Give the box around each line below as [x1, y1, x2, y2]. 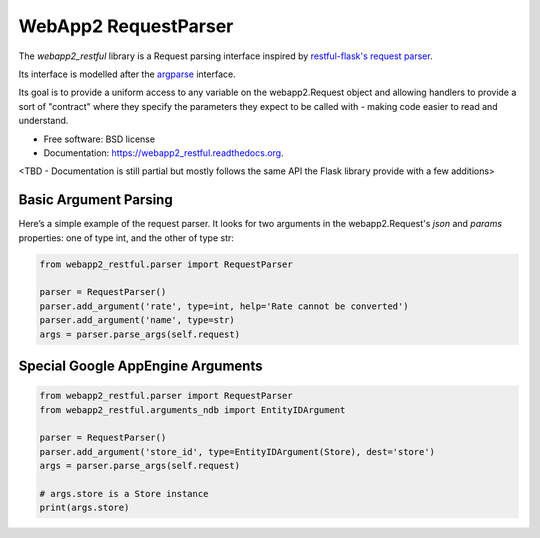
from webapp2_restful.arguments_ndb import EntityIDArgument [39, 404, 346, 415]
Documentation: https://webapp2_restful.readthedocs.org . [43, 146, 284, 159]
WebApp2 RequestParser [18, 15, 234, 37]
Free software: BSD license [43, 133, 155, 145]
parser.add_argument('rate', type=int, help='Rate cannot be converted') [39, 300, 409, 312]
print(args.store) [39, 502, 130, 514]
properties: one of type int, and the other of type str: [18, 231, 235, 244]
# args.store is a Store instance [39, 488, 209, 499]
